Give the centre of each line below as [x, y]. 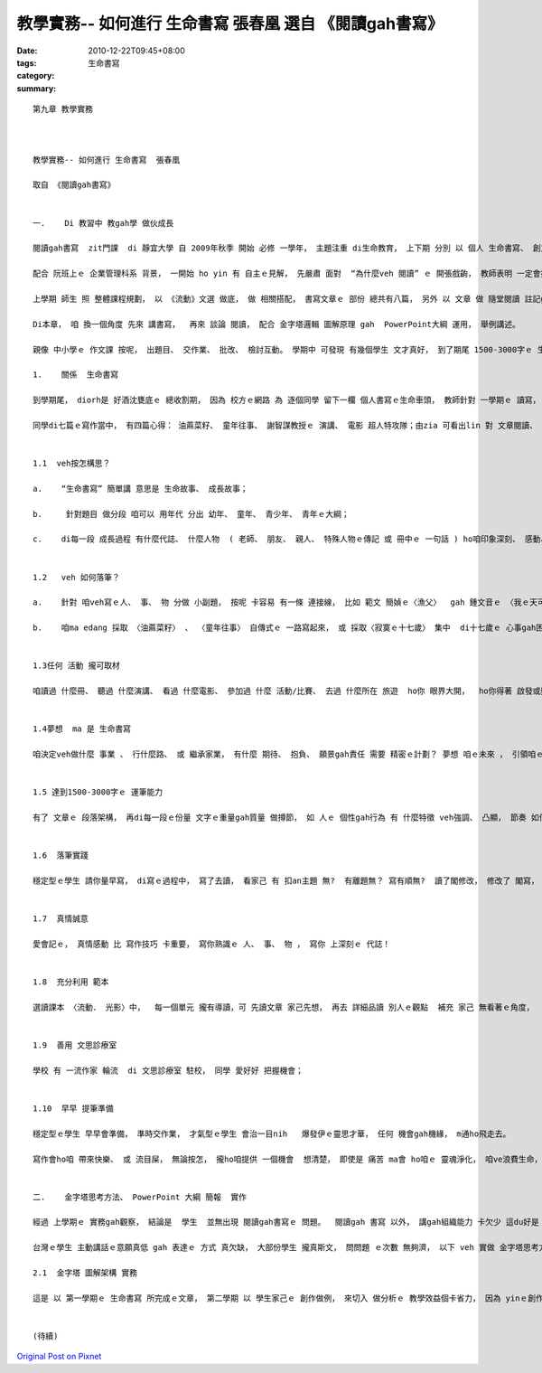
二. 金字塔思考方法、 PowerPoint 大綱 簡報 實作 [140, 1197]
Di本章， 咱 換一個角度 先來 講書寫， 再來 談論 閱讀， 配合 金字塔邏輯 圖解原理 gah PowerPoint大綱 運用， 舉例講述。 [277, 324]
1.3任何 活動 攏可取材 [77, 666]
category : [36, 76]
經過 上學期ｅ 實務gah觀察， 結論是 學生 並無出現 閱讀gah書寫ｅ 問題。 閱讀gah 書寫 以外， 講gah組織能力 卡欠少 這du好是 [286, 1222]
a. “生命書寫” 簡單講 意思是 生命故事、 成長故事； [140, 489]
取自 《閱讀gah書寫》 [74, 185]
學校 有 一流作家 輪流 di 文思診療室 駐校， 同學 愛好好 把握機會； [168, 1070]
